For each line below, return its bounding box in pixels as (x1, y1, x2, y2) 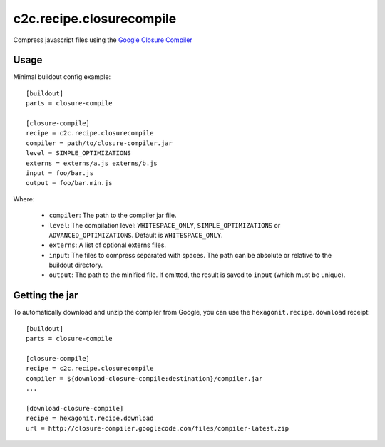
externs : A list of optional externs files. (48, 241, 167, 249)
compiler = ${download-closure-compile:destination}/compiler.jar (26, 374, 263, 382)
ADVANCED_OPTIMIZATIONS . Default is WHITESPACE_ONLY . (48, 231, 224, 239)
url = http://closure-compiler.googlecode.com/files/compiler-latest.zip (26, 424, 289, 432)
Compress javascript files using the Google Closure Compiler (13, 36, 192, 44)
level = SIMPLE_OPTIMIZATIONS (26, 149, 132, 157)
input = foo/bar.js (26, 169, 94, 177)
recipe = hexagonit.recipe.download (26, 414, 154, 423)
